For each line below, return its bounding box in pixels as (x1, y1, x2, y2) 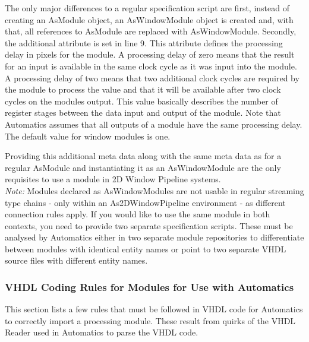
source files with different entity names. (5, 254, 148, 267)
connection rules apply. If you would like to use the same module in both (5, 208, 270, 220)
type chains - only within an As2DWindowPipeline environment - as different (5, 196, 286, 208)
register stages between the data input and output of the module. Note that (5, 106, 281, 119)
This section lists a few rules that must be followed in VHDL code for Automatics (5, 303, 303, 315)
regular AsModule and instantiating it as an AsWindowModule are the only (5, 161, 281, 173)
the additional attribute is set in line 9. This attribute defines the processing (5, 36, 283, 49)
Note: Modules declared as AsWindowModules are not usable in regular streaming (5, 184, 304, 197)
